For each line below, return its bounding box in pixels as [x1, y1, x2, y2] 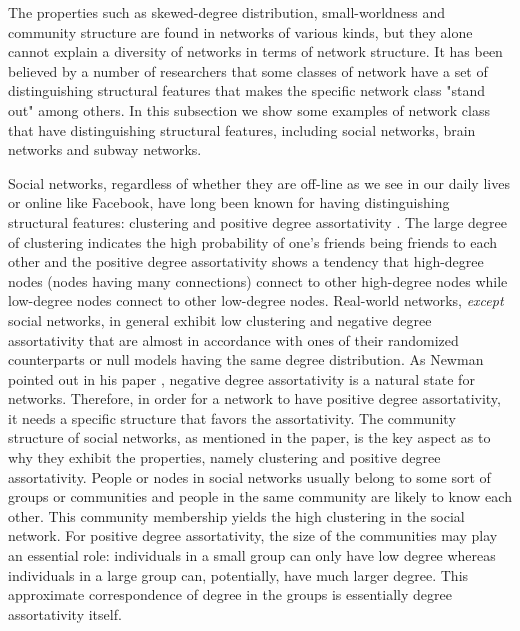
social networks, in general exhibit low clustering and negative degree [8, 309, 432, 330]
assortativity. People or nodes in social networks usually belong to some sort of [8, 466, 491, 487]
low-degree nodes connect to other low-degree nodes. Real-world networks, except [8, 290, 504, 311]
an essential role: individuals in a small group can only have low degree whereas [8, 545, 496, 566]
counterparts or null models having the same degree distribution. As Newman [8, 349, 484, 370]
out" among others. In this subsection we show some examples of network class [8, 99, 490, 120]
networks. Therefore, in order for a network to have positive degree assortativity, [8, 388, 501, 409]
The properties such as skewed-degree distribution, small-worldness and [8, 2, 446, 22]
